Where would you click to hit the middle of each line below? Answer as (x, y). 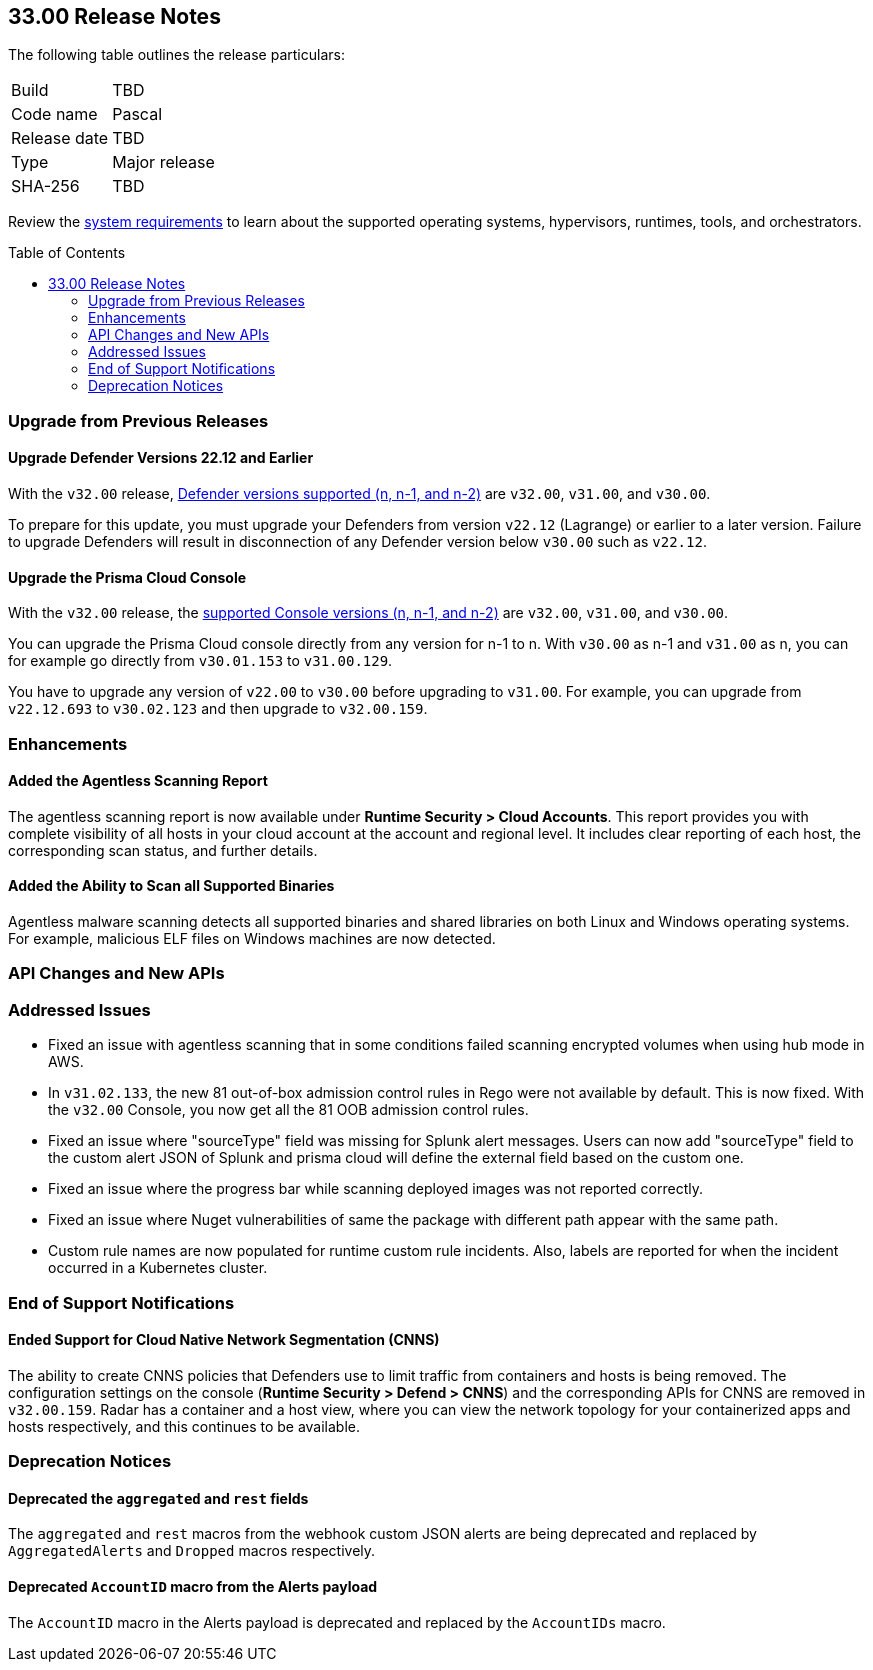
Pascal (137, 114)
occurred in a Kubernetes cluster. (158, 1268)
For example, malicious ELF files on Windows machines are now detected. (252, 939)
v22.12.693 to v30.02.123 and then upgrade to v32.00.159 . (218, 709)
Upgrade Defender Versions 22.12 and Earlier (161, 458)
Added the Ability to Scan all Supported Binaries (171, 886)
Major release (163, 162)
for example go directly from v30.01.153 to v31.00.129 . (200, 661)
